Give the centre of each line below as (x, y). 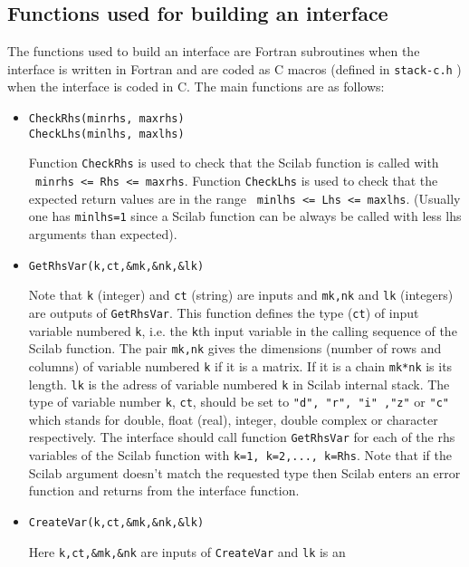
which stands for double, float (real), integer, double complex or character (233, 419)
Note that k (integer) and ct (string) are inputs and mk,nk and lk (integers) (241, 295)
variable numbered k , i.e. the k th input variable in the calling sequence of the (243, 330)
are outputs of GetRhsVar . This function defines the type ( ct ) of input (224, 312)
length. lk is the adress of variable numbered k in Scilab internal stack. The (239, 384)
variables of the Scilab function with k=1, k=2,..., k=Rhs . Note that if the (240, 455)
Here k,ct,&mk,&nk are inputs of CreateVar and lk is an (187, 551)
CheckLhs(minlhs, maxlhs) (106, 134)
